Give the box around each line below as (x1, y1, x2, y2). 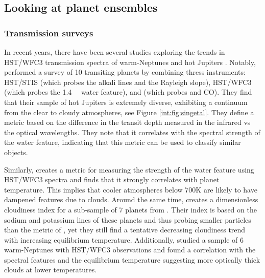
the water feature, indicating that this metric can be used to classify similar (4, 137, 241, 147)
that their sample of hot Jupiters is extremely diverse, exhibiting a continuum (4, 96, 248, 107)
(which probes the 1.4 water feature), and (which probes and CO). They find (4, 87, 252, 97)
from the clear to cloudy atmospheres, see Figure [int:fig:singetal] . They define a (4, 106, 254, 117)
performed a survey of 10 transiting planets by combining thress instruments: (4, 67, 246, 77)
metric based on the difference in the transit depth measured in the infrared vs (4, 117, 251, 127)
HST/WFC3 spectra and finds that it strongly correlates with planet (4, 174, 220, 185)
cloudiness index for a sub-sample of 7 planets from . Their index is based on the (4, 204, 257, 215)
